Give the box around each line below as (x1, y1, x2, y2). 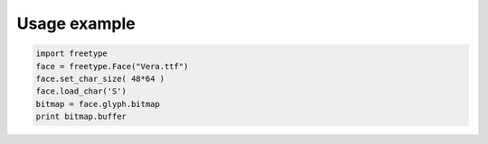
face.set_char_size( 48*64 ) (35, 73, 165, 84)
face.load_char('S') (35, 86, 127, 96)
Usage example (16, 13, 136, 33)
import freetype (35, 49, 108, 58)
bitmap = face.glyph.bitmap (35, 99, 160, 109)
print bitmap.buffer (35, 112, 127, 121)
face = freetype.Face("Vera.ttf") (35, 61, 189, 71)
